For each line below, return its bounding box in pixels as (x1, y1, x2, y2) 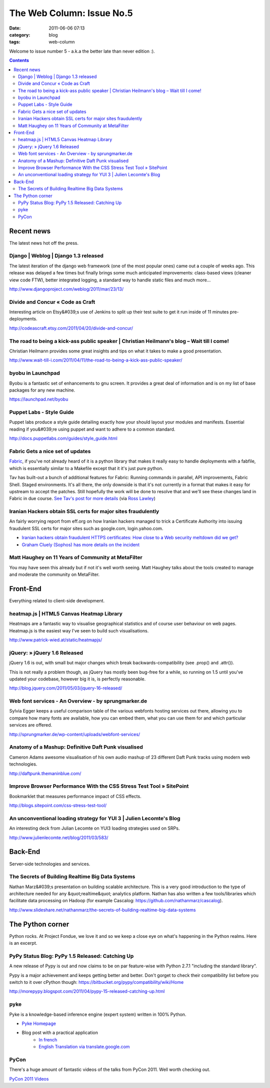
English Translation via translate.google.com (38, 1044, 130, 1050)
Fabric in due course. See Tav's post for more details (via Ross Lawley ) (9, 496, 156, 502)
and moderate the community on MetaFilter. (9, 571, 100, 578)
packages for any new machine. (9, 387, 75, 393)
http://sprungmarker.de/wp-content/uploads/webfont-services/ (9, 731, 140, 737)
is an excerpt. (9, 940, 37, 946)
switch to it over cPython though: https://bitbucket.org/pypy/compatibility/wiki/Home (9, 979, 184, 985)
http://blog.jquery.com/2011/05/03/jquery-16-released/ (9, 685, 122, 691)
